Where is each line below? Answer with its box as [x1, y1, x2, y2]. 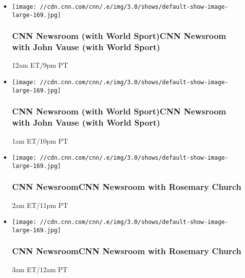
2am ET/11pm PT [12, 200, 68, 210]
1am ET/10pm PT [12, 135, 68, 146]
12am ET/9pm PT [12, 60, 68, 70]
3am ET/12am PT [12, 264, 68, 274]
